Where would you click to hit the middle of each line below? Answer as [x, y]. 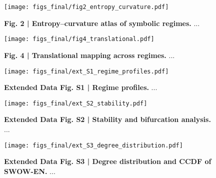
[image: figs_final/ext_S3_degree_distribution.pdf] [93, 145]
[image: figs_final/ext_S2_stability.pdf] [76, 103]
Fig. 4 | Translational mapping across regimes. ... [89, 55]
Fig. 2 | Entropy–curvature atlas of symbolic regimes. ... [102, 23]
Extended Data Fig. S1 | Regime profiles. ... [81, 87]
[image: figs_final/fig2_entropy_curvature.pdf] [86, 7]
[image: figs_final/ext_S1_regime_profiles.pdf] [86, 71]
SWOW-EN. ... [30, 171]
